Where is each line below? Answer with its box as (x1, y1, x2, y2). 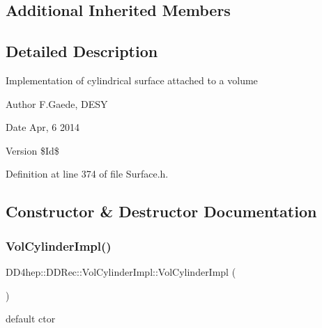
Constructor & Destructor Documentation (6, 201, 317, 222)
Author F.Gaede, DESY (6, 96, 108, 111)
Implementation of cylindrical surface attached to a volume (6, 72, 258, 87)
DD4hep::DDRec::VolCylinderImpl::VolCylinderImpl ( (6, 264, 236, 279)
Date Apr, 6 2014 (6, 120, 80, 134)
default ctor (6, 311, 56, 326)
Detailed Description (6, 40, 158, 62)
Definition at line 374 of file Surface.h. (6, 166, 169, 181)
